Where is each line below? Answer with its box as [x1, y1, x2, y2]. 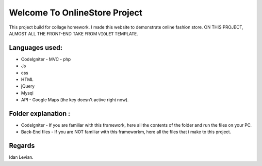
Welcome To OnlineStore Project [9, 7, 143, 18]
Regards [9, 142, 35, 150]
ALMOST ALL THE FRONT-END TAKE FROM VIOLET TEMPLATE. [9, 30, 138, 36]
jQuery [21, 83, 35, 89]
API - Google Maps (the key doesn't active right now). [21, 97, 129, 103]
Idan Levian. [9, 154, 33, 160]
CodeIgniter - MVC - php [21, 56, 71, 62]
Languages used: [9, 44, 63, 52]
